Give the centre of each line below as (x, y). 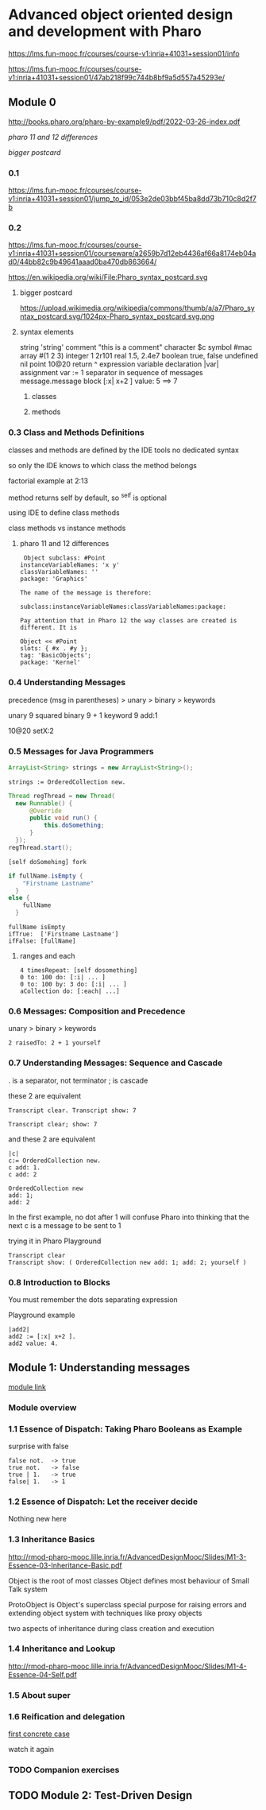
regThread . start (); (40, 847)
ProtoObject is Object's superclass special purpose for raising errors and (127, 1604)
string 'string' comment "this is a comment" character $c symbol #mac (136, 347)
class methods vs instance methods (67, 528)
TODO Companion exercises (64, 1769)
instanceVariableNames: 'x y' (70, 565)
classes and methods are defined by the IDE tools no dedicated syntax (124, 450)
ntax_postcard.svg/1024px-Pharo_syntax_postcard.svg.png (117, 316)
